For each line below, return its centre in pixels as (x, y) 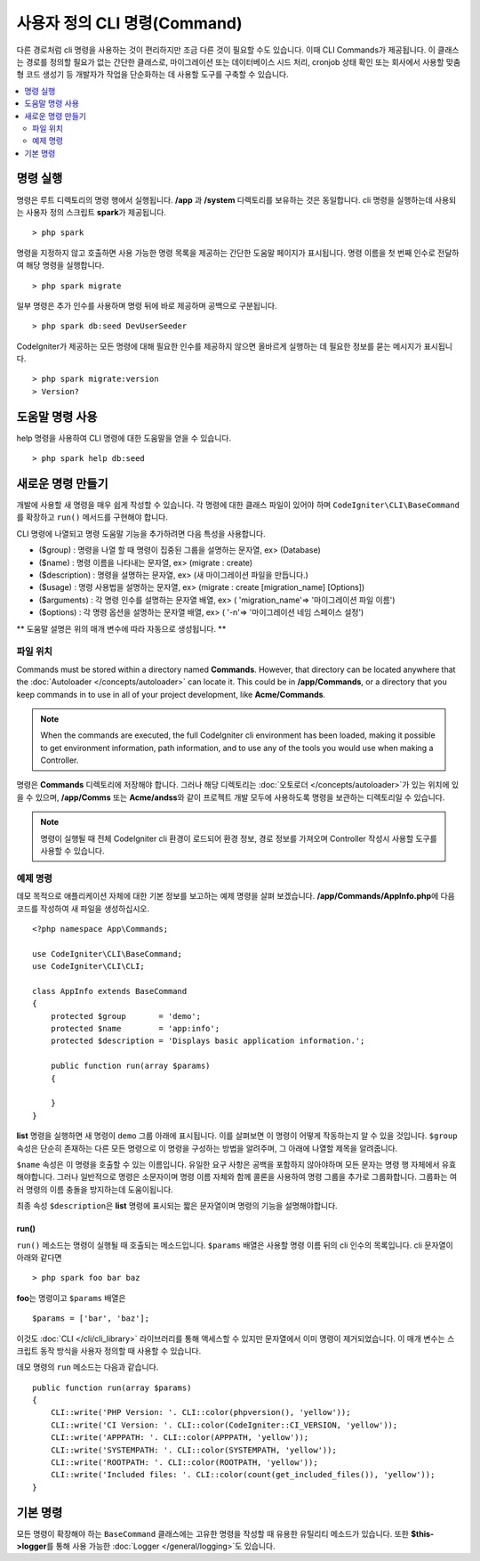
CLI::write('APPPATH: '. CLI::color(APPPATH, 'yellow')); (180, 1438)
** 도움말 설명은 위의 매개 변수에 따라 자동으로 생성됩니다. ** (121, 628)
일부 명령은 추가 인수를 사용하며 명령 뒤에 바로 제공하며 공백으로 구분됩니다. (147, 305)
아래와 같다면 (39, 1257)
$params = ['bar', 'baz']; (91, 1318)
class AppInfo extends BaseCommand (110, 991)
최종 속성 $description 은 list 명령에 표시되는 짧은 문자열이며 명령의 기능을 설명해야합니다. (177, 1206)
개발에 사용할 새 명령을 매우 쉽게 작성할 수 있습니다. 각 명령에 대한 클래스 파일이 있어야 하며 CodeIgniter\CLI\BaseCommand (238, 505)
